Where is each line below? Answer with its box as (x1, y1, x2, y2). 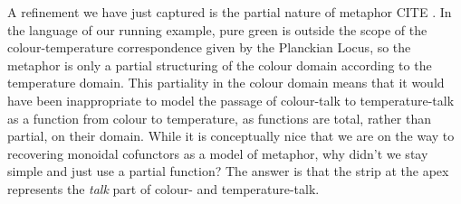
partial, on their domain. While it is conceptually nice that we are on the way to (7, 126, 455, 145)
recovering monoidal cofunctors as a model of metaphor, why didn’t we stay (7, 144, 428, 162)
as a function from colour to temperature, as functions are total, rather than (7, 108, 431, 127)
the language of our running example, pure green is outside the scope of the (7, 20, 427, 39)
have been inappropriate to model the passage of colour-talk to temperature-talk (7, 90, 455, 109)
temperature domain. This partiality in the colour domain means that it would (7, 73, 445, 92)
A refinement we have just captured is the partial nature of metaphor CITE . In (7, 3, 452, 21)
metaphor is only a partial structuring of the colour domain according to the (7, 55, 432, 74)
